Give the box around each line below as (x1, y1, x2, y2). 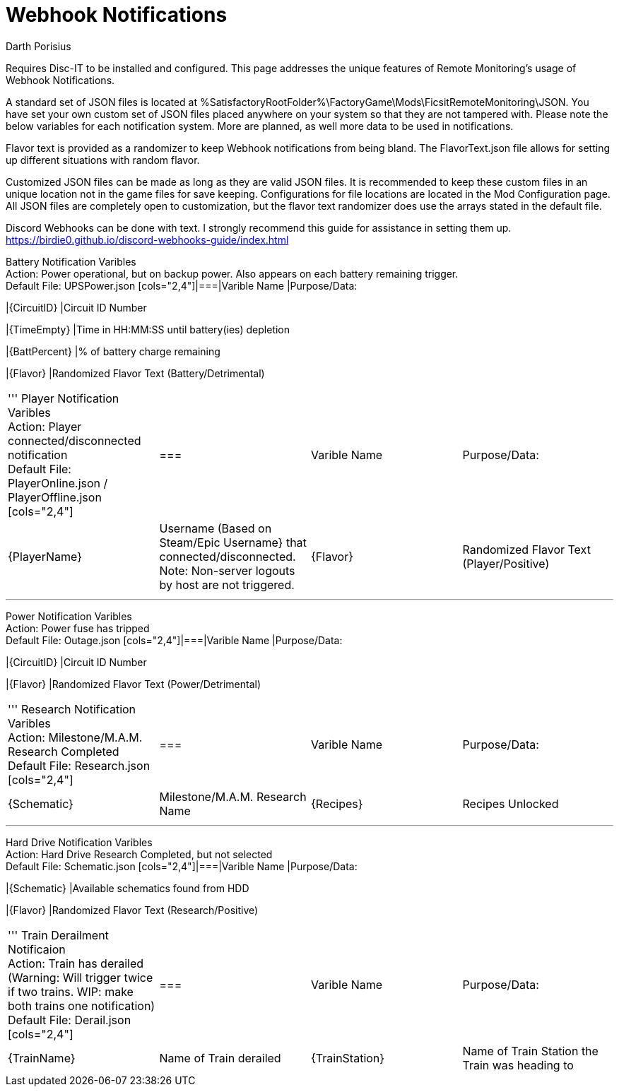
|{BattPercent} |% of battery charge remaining (6, 345, 220, 357)
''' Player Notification (8, 391, 119, 405)
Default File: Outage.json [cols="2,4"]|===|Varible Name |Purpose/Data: (6, 634, 343, 646)
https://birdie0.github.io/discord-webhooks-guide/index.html (6, 233, 289, 246)
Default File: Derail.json (8, 1012, 131, 1027)
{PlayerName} (8, 549, 82, 564)
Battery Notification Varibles (6, 255, 136, 268)
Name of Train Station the (462, 1043, 599, 1058)
